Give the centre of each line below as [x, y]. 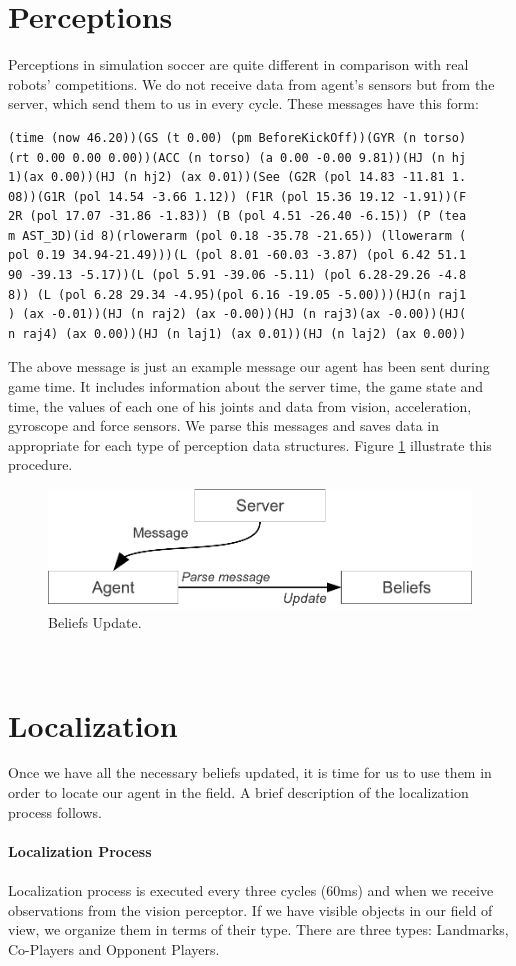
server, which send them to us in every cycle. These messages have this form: [243, 103]
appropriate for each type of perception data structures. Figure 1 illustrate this [250, 444]
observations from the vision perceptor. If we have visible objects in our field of [250, 909]
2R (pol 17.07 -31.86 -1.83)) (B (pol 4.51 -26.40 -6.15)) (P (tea [237, 216]
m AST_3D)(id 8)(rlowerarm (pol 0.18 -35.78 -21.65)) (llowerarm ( [237, 235]
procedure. [40, 464]
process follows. [55, 811]
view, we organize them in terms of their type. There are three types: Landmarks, [258, 929]
